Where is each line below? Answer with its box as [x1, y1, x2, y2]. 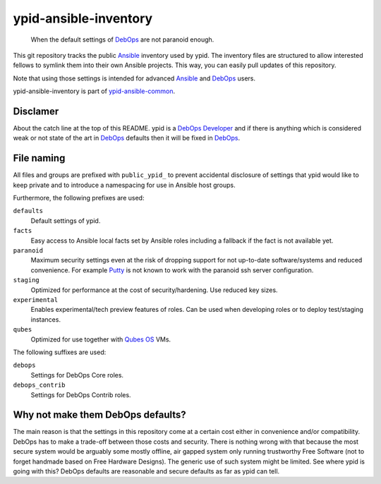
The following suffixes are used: [13, 348, 107, 356]
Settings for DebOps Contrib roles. [30, 390, 131, 399]
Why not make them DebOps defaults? [13, 409, 186, 421]
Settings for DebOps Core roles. [30, 370, 123, 379]
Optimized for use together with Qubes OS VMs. [30, 335, 171, 344]
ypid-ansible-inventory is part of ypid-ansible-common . [13, 87, 176, 95]
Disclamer [13, 105, 59, 117]
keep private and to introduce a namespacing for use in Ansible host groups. [13, 181, 236, 189]
